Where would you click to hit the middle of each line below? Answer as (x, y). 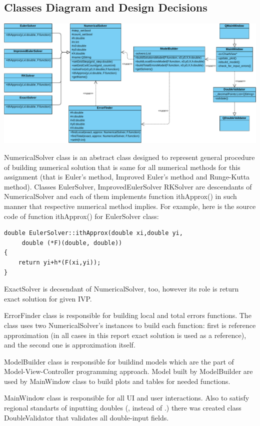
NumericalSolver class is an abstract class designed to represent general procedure (129, 157)
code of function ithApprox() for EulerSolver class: (81, 216)
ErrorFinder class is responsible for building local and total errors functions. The (128, 315)
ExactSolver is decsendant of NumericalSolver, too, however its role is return (121, 289)
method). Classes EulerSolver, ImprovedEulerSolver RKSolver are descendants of (128, 186)
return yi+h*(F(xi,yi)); (59, 262)
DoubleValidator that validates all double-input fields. (86, 417)
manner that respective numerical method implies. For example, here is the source (130, 206)
